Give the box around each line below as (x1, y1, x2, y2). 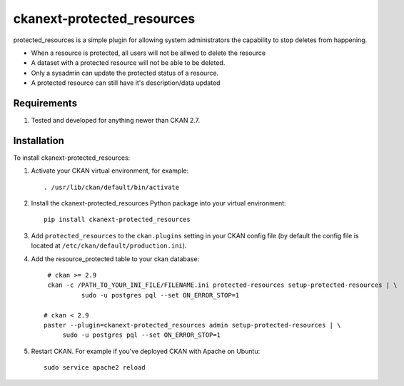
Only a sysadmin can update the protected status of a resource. (31, 68, 219, 77)
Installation (13, 134, 64, 146)
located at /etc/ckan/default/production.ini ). (31, 241, 187, 250)
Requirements (13, 97, 78, 109)
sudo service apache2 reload (44, 364, 146, 372)
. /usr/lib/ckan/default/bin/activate (44, 183, 180, 191)
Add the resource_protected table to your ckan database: (31, 254, 200, 263)
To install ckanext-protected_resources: (13, 153, 131, 162)
